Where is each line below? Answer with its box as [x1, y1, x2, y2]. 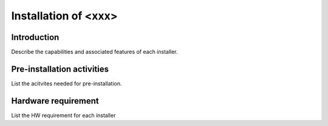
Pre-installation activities [11, 64, 109, 74]
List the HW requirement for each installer [11, 111, 116, 119]
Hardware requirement [11, 96, 100, 106]
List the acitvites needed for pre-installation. [11, 79, 122, 87]
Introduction [11, 32, 60, 42]
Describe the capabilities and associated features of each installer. [11, 48, 179, 56]
